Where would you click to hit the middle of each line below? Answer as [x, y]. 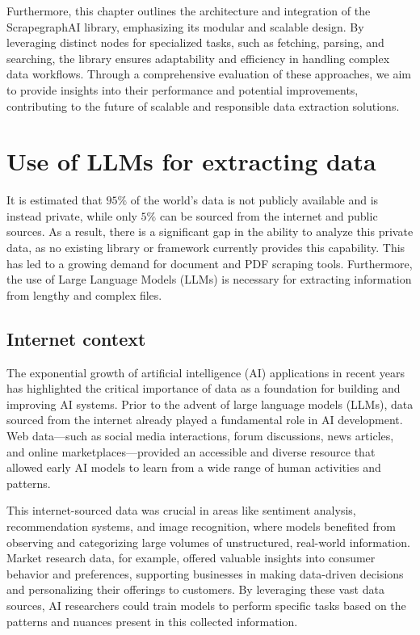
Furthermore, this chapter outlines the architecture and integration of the [189, 11]
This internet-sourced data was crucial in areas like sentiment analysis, [181, 510]
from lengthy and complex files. [84, 294]
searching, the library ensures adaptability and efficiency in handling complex [198, 58]
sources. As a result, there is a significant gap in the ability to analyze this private [210, 231]
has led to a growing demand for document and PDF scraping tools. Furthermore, [210, 263]
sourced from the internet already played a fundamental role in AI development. [205, 420]
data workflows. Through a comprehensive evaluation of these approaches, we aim [209, 74]
